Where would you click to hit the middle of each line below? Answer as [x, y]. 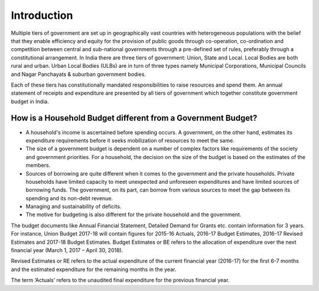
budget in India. [30, 101]
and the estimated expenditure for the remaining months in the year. [94, 269]
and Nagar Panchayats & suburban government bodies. [78, 74]
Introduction [42, 15]
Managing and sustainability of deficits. [74, 207]
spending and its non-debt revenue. [69, 198]
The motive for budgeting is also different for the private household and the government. [134, 214]
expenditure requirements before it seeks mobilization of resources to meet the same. [130, 140]
